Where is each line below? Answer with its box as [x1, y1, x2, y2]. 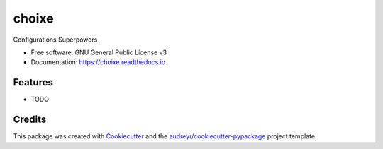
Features [13, 76, 53, 88]
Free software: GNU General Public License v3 [30, 48, 167, 56]
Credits [13, 114, 47, 126]
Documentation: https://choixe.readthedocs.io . [30, 58, 167, 66]
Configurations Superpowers [13, 35, 98, 44]
